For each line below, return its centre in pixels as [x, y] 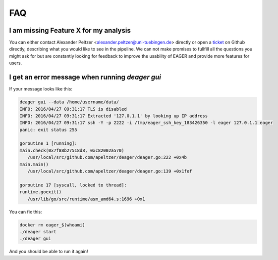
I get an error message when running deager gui [85, 77]
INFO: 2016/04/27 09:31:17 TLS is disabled [73, 109]
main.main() [34, 164]
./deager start [38, 232]
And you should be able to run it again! [49, 252]
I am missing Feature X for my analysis [70, 30]
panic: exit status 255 [49, 130]
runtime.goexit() [41, 192]
